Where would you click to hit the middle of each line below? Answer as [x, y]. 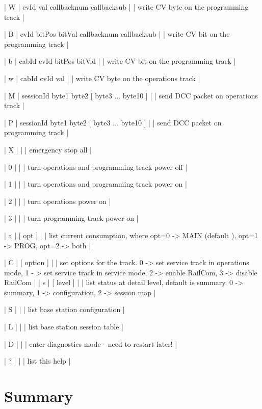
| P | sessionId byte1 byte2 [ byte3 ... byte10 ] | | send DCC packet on [113, 122]
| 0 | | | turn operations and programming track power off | [96, 167]
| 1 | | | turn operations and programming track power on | [96, 184]
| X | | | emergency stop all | [48, 149]
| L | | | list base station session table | [64, 327]
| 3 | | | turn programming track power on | [71, 218]
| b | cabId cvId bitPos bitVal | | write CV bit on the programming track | [120, 61]
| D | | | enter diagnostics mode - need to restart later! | [91, 343]
